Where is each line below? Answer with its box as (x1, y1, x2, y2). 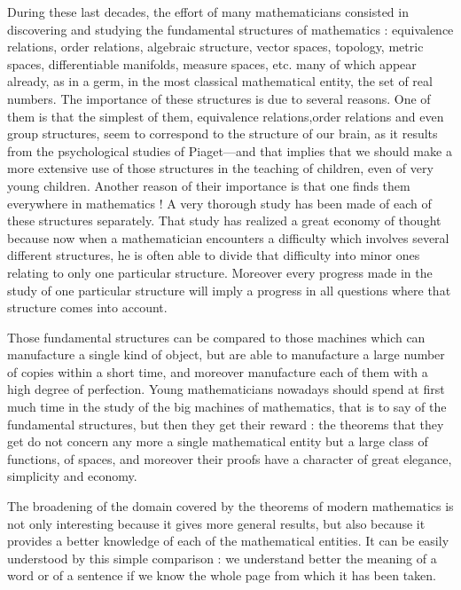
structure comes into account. (7, 298, 168, 317)
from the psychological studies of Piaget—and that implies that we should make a (7, 141, 452, 160)
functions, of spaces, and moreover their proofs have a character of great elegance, (7, 449, 452, 468)
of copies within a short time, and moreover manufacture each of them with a (7, 362, 428, 381)
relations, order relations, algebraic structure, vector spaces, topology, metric (7, 37, 424, 56)
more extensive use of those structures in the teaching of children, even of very (7, 159, 434, 177)
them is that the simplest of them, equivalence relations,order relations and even (7, 106, 444, 125)
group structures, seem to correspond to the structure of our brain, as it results (7, 124, 438, 143)
